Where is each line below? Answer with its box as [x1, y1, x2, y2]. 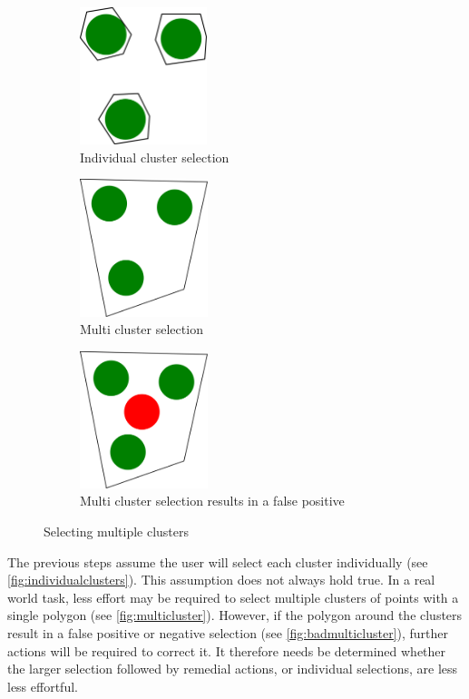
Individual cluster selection [80, 147, 230, 166]
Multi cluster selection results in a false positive [80, 491, 345, 510]
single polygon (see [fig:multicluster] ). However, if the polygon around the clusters [7, 605, 463, 625]
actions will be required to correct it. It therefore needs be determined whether [7, 641, 446, 660]
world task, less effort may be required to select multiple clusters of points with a [7, 587, 459, 606]
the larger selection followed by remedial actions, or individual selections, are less [7, 659, 458, 678]
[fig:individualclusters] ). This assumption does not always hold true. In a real [7, 570, 435, 589]
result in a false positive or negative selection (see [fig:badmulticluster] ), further [7, 624, 449, 643]
